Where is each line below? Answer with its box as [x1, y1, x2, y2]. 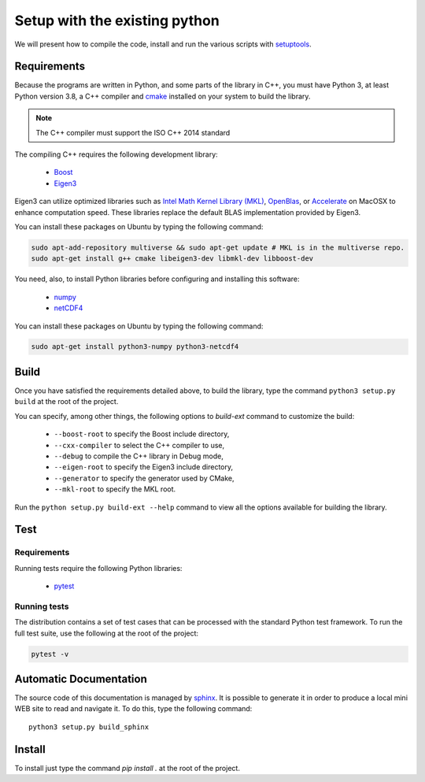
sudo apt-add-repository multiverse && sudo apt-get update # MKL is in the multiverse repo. [31, 243, 405, 252]
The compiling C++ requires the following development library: [14, 150, 218, 159]
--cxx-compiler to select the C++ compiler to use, [54, 440, 225, 450]
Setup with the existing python [14, 12, 220, 29]
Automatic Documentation [14, 672, 147, 685]
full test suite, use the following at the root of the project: [14, 628, 199, 638]
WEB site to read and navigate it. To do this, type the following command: [14, 704, 253, 713]
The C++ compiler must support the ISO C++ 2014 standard [35, 128, 231, 137]
